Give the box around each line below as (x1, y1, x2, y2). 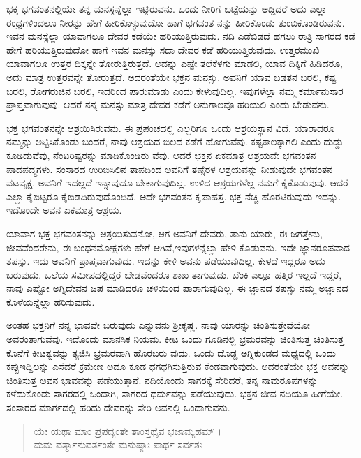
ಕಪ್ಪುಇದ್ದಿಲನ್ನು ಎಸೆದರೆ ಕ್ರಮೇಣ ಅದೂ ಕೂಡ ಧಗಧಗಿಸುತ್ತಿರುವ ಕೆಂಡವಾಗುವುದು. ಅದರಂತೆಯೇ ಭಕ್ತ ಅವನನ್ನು (6, 359, 350, 374)
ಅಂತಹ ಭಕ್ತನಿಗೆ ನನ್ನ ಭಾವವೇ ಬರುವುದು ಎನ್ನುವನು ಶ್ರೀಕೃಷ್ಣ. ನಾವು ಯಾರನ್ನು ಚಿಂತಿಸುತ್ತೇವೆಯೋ (6, 318, 311, 332)
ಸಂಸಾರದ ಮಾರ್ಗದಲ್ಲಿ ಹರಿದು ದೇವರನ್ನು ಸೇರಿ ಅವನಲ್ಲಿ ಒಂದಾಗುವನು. (6, 400, 230, 415)
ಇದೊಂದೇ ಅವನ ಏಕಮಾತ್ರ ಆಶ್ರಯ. (6, 202, 122, 217)
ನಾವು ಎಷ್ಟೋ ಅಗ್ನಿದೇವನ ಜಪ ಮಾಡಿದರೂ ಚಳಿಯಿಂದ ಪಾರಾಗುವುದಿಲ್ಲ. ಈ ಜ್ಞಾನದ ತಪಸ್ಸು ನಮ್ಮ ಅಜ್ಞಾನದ (6, 281, 348, 295)
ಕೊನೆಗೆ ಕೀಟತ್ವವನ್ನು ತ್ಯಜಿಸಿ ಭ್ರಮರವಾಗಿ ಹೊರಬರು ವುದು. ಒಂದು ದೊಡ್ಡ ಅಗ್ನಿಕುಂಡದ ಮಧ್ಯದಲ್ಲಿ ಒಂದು (6, 345, 336, 360)
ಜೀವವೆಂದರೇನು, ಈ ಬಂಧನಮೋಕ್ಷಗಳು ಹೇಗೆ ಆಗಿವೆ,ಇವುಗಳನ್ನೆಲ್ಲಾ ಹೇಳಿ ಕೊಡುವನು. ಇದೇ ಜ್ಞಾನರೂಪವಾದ (6, 239, 351, 254)
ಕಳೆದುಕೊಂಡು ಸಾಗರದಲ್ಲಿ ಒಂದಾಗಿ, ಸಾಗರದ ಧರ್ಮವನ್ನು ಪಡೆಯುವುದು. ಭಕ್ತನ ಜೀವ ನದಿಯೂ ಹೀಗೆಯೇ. (6, 386, 344, 401)
